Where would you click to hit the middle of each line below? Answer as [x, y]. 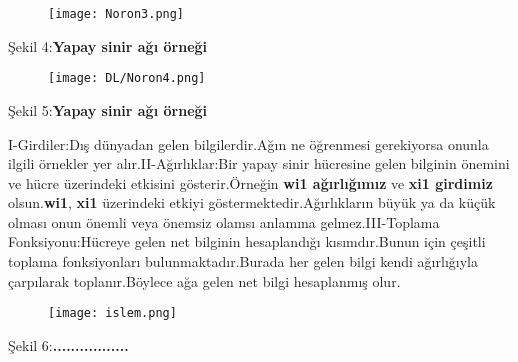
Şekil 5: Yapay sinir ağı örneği [108, 109]
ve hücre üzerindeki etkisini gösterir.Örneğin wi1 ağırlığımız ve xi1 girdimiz [250, 182]
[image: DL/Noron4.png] [127, 78]
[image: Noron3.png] [116, 14]
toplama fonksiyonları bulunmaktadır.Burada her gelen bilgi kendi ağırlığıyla [243, 261]
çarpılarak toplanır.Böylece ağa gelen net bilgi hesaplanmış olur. [204, 280]
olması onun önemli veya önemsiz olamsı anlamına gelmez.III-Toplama [224, 221]
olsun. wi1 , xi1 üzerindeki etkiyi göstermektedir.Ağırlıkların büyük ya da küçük [252, 202]
